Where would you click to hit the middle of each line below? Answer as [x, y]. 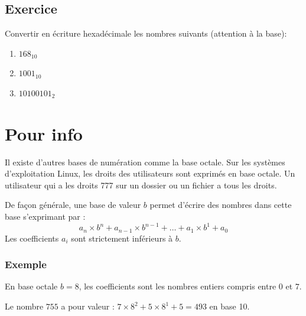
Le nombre [24, 306]
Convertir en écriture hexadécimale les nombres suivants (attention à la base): [146, 33]
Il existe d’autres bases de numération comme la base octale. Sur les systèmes [145, 162]
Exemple [26, 264]
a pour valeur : [88, 306]
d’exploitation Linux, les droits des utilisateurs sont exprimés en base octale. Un [150, 173]
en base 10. [230, 306]
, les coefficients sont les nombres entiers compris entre [178, 286]
